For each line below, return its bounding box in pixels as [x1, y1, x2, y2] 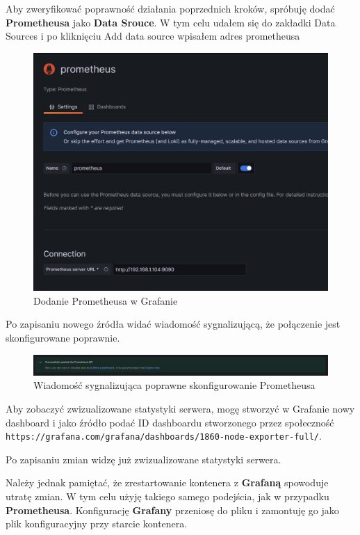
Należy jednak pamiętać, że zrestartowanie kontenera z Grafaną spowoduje [6, 475, 329, 490]
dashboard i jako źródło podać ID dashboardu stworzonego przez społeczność [6, 415, 334, 429]
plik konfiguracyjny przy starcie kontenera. [6, 516, 188, 531]
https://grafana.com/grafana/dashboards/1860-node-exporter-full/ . [6, 429, 322, 443]
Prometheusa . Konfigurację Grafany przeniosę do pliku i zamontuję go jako [6, 502, 339, 517]
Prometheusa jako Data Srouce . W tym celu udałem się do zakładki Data [6, 15, 336, 29]
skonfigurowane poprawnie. [6, 330, 120, 344]
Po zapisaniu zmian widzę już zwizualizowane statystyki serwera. [6, 452, 281, 466]
